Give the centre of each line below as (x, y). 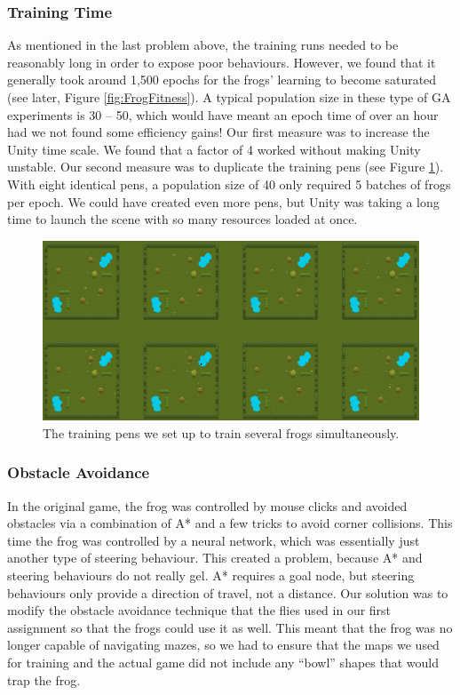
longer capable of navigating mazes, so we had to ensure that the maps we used (223, 645)
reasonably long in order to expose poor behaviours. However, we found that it (222, 62)
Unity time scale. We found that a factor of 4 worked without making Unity (214, 149)
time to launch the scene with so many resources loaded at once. (182, 219)
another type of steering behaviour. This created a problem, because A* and (215, 558)
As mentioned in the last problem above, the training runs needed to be (203, 45)
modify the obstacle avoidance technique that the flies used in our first (199, 610)
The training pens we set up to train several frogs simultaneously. (221, 432)
